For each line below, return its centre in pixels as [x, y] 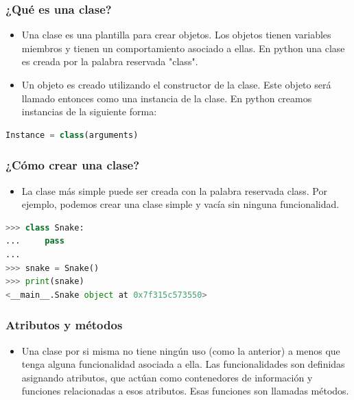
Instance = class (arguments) [72, 135]
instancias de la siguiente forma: [89, 111]
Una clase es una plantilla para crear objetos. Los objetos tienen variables [176, 35]
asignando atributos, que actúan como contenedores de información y [167, 377]
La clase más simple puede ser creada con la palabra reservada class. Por [174, 190]
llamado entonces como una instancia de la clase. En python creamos [167, 98]
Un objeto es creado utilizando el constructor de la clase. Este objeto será [176, 84]
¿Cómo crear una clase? [73, 165]
